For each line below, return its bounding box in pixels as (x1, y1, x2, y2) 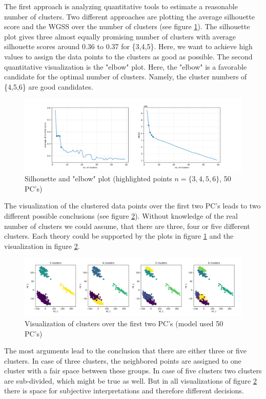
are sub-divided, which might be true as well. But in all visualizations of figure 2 (4, 375, 257, 386)
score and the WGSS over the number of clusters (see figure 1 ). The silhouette (4, 21, 250, 32)
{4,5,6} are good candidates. (4, 81, 93, 92)
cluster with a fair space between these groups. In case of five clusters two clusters (4, 365, 262, 376)
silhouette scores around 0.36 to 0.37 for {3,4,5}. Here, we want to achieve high (4, 41, 253, 52)
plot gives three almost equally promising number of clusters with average (4, 31, 236, 41)
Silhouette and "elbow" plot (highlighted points (25, 173, 172, 184)
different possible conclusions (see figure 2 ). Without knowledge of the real (4, 210, 238, 221)
